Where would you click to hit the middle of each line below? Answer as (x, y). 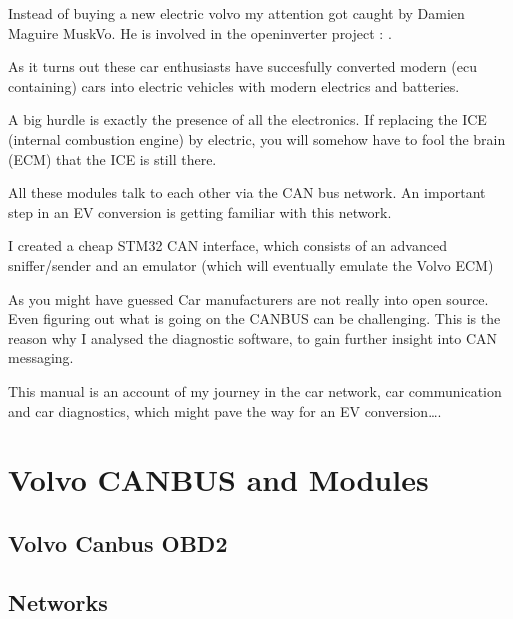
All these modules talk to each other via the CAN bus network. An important (247, 192)
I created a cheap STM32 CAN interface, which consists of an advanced (227, 245)
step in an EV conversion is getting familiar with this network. (200, 211)
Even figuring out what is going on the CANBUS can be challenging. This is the (254, 318)
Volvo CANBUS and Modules (218, 479)
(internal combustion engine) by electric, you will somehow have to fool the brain (257, 138)
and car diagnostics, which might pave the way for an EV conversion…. (225, 410)
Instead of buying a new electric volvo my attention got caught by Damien (236, 13)
